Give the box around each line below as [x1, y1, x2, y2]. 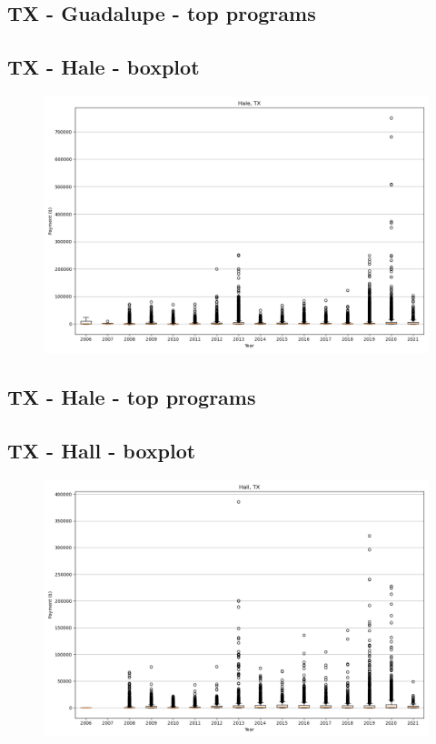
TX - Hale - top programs [7, 383, 256, 411]
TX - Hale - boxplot [7, 53, 200, 81]
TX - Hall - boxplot [7, 437, 196, 465]
